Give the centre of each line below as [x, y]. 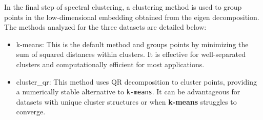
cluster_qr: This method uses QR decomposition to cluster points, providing [136, 81]
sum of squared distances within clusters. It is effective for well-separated [131, 54]
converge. [31, 112]
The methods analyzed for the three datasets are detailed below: [105, 27]
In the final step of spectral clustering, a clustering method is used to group [123, 7]
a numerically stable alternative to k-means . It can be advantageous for [128, 92]
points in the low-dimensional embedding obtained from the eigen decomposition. [132, 17]
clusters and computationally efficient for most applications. [110, 64]
